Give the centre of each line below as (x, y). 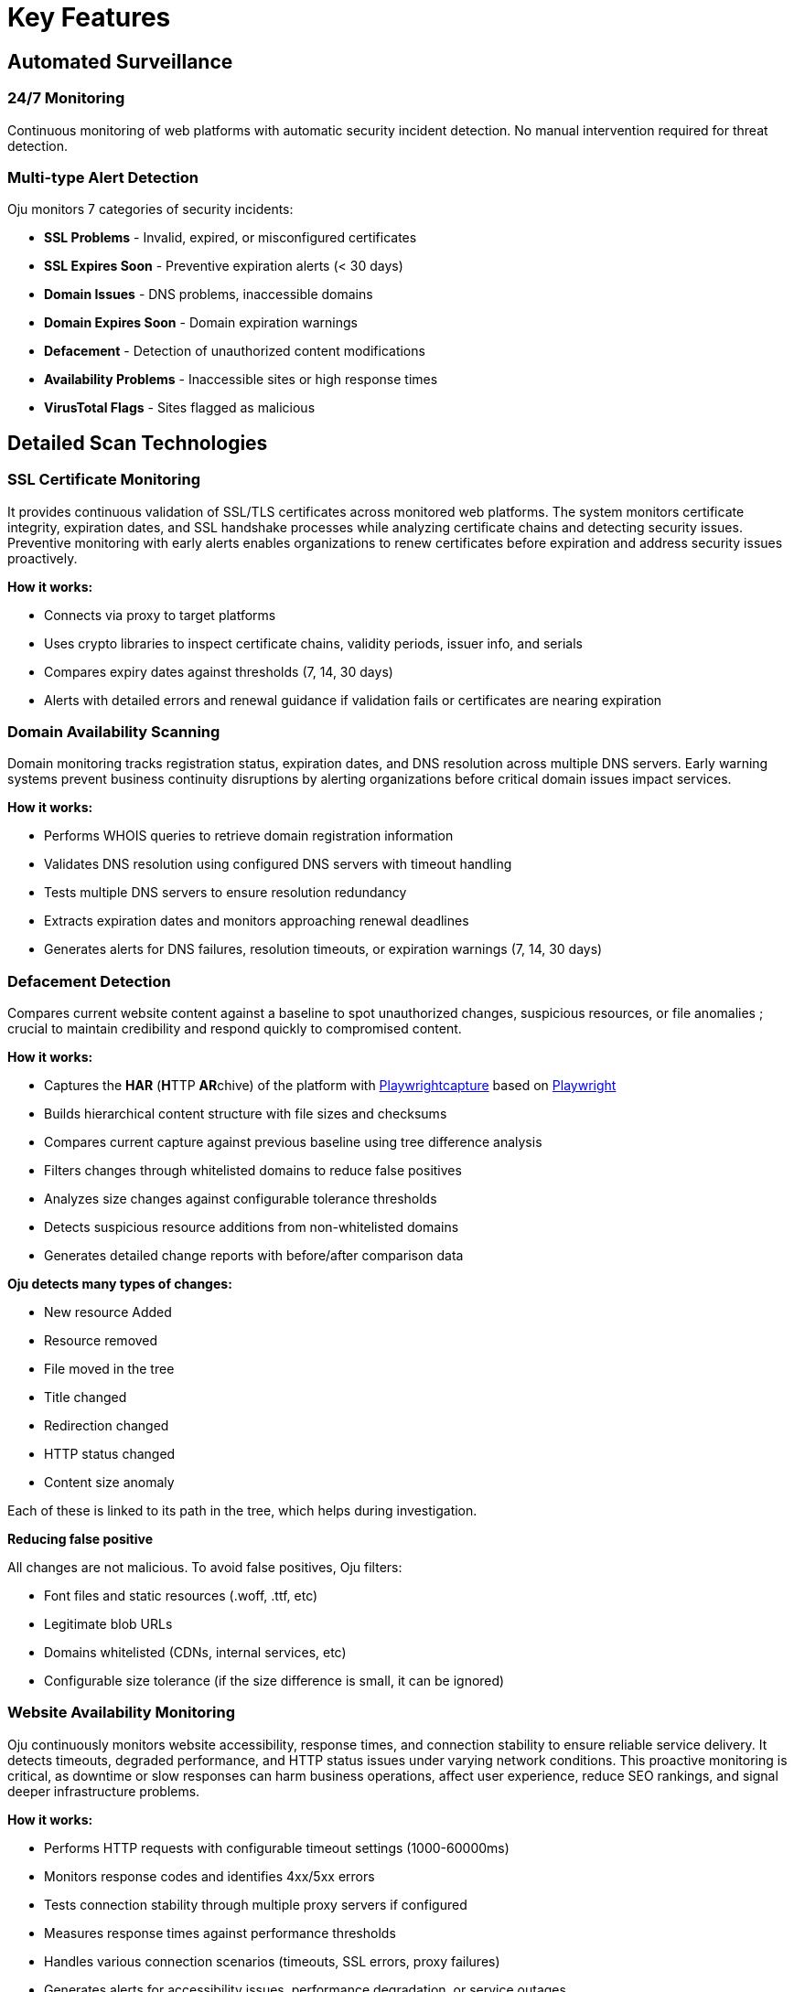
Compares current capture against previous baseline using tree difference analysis (293, 1142)
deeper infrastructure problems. (104, 1791)
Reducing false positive (80, 1539)
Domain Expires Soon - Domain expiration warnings (201, 323)
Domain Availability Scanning (114, 731)
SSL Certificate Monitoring (104, 480)
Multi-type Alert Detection (103, 177)
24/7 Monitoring (66, 98)
